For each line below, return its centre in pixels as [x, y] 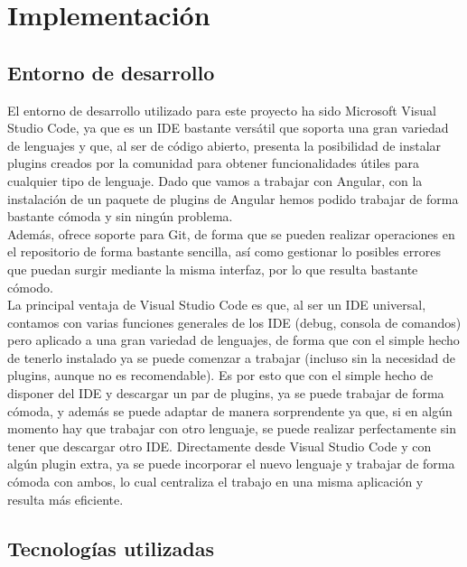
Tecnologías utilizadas [111, 548]
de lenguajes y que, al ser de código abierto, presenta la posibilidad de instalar [224, 145]
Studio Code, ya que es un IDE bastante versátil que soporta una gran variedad [228, 128]
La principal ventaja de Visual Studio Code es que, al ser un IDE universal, [217, 305]
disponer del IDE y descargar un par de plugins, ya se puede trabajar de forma [226, 393]
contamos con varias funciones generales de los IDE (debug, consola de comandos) [234, 322]
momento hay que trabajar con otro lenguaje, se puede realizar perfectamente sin [232, 428]
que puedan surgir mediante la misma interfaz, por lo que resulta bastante [213, 269]
